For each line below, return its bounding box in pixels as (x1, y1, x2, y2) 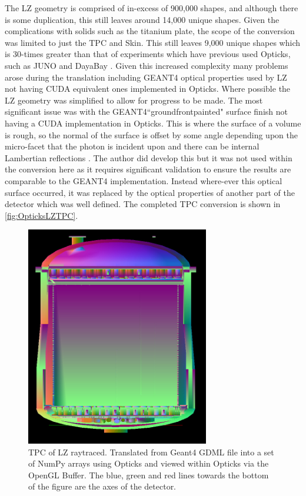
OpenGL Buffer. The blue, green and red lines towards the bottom (28, 468, 269, 481)
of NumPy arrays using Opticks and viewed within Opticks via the (28, 457, 269, 470)
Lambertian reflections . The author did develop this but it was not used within (5, 151, 292, 164)
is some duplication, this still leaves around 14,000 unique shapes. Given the (5, 13, 280, 25)
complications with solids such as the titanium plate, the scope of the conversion (5, 25, 295, 37)
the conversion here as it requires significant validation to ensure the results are (5, 163, 291, 175)
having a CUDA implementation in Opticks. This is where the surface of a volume (5, 116, 301, 129)
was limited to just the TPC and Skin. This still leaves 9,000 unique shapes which (5, 36, 300, 48)
